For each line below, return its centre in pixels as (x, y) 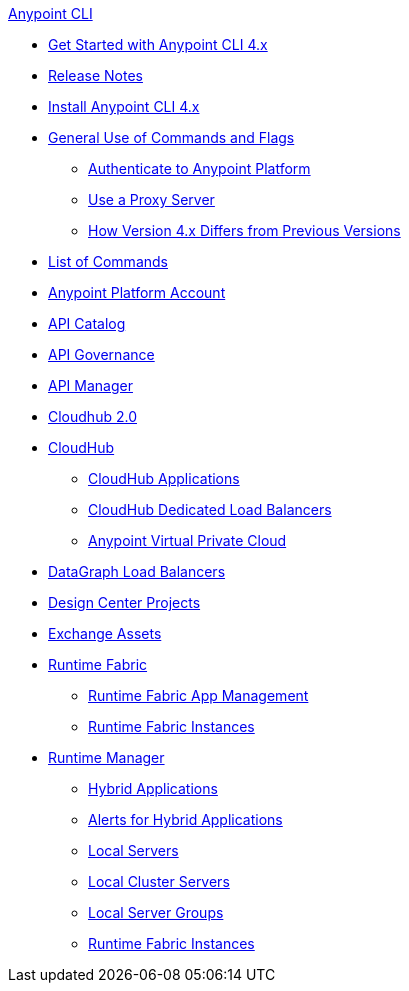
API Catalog (87, 323)
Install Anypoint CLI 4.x (124, 106)
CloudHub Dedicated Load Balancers (210, 509)
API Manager (90, 385)
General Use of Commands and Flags (171, 137)
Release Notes (95, 75)
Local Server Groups (156, 912)
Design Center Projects (124, 602)
